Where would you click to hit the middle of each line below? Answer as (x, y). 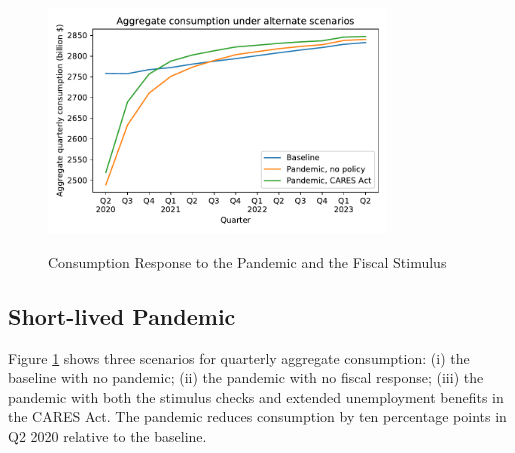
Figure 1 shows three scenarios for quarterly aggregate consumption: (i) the (239, 357)
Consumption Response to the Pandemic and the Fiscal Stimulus (247, 261)
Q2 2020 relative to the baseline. (107, 435)
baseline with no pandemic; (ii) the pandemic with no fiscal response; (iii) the (246, 377)
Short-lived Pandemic (122, 315)
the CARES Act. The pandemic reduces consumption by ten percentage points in (257, 416)
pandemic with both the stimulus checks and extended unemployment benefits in (256, 396)
